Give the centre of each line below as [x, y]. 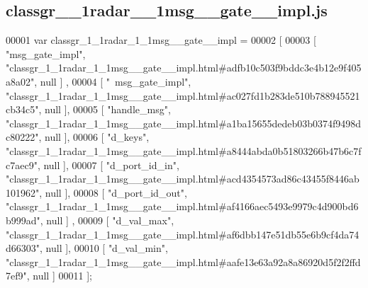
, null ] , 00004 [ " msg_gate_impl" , [113, 81]
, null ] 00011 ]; [59, 276]
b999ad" [23, 220]
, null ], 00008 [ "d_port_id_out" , [113, 192]
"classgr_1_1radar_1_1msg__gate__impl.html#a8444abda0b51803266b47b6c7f [184, 150]
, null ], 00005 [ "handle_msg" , [105, 109]
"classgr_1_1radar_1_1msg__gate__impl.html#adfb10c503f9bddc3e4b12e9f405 [184, 68]
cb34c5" [22, 109]
